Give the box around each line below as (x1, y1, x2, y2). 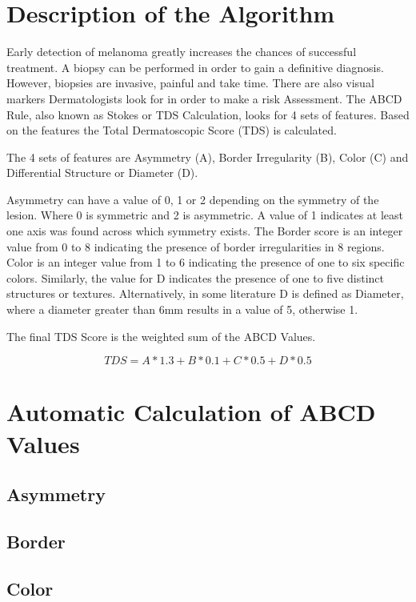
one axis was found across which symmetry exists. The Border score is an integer (6, 223, 403, 239)
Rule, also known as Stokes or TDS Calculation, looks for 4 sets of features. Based (6, 106, 410, 122)
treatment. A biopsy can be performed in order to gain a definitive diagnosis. (6, 58, 384, 75)
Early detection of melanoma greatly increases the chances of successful (6, 43, 357, 60)
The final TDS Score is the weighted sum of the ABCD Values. (6, 327, 316, 344)
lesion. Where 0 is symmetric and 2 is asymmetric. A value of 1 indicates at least (6, 207, 404, 223)
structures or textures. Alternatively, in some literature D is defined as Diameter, (6, 285, 404, 302)
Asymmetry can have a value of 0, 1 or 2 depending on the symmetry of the (6, 191, 379, 207)
